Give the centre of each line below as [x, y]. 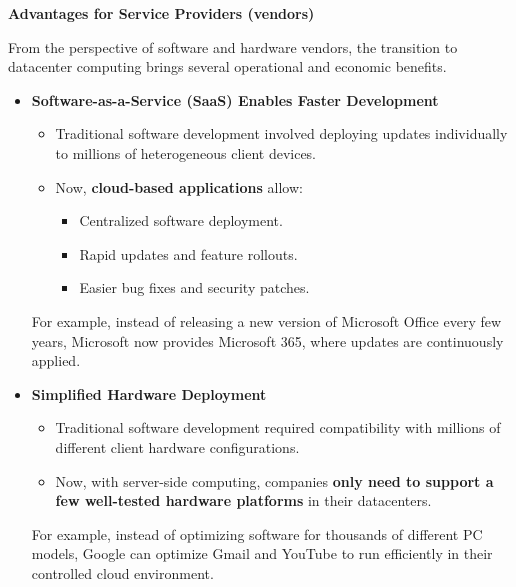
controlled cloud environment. [122, 572]
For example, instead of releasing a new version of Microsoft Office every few [266, 320]
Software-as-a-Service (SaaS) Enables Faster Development [235, 99]
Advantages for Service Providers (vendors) [161, 13]
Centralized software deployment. [181, 220]
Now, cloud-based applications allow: [179, 186]
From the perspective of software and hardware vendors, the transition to [233, 46]
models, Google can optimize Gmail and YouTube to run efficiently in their [262, 553]
